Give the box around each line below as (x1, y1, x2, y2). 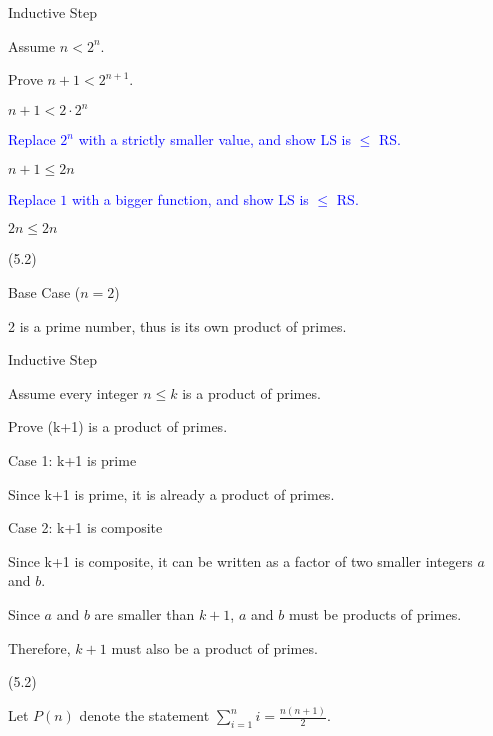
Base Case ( (8, 282, 81, 303)
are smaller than (94, 604, 195, 624)
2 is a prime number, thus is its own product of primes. (8, 315, 347, 336)
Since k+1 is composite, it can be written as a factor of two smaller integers (8, 550, 473, 571)
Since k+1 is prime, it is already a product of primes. (8, 483, 335, 504)
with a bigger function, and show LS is (71, 188, 309, 209)
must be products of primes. (288, 604, 462, 624)
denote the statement (79, 705, 210, 726)
